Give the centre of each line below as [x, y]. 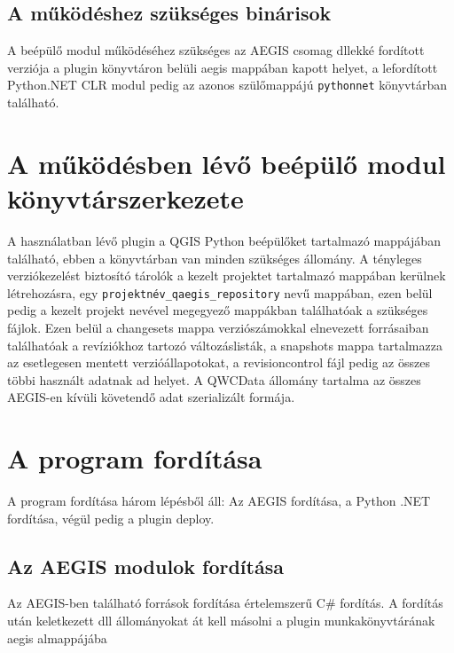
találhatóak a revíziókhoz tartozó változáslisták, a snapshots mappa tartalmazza [225, 345]
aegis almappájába [57, 637]
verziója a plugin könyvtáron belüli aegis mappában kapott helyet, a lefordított [223, 67]
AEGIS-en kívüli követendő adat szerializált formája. [151, 397]
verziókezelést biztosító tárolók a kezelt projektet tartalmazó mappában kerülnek [227, 275]
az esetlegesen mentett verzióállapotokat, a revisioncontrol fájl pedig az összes [219, 362]
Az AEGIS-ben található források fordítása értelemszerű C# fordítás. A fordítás [225, 603]
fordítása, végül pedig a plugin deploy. [111, 518]
